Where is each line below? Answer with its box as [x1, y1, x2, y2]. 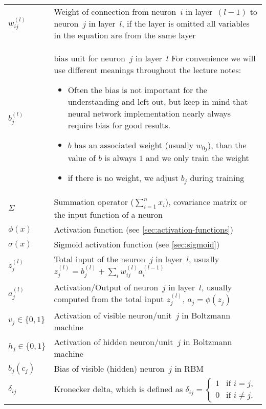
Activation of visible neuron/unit [54, 309, 172, 321]
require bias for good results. [68, 119, 171, 131]
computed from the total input [54, 292, 164, 305]
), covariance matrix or [165, 195, 247, 208]
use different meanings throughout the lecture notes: [54, 64, 241, 76]
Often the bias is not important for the [68, 84, 207, 96]
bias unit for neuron [54, 52, 125, 64]
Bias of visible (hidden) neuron [54, 362, 165, 375]
